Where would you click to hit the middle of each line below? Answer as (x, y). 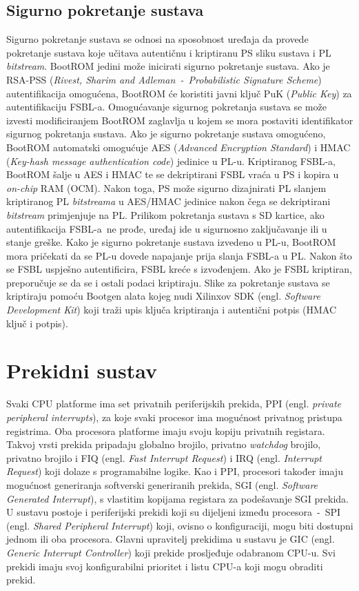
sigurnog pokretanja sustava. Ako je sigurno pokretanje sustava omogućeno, (166, 134)
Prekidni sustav (82, 370)
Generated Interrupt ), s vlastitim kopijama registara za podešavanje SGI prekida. (177, 498)
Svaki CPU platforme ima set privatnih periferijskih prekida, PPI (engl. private (174, 404)
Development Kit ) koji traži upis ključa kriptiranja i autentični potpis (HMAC (171, 310)
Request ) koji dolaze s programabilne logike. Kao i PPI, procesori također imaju (175, 471)
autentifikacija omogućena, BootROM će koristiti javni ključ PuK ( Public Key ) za (179, 93)
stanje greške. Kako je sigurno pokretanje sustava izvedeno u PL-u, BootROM (171, 242)
